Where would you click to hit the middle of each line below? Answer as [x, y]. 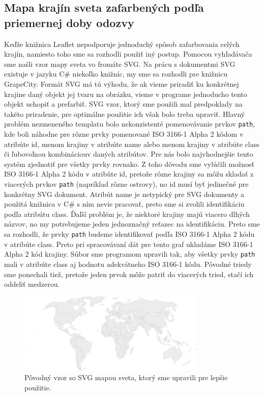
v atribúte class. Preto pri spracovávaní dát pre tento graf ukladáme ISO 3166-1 [129, 244]
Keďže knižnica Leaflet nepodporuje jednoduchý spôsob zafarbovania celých [122, 44]
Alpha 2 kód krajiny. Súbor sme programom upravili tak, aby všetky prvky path [130, 254]
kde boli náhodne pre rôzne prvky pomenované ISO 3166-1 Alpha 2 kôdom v [124, 134]
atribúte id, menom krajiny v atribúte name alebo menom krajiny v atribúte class [132, 144]
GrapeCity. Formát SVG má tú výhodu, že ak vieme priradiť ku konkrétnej [122, 83]
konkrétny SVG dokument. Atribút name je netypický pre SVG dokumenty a [124, 194]
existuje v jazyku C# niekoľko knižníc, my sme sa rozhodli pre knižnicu [116, 74]
